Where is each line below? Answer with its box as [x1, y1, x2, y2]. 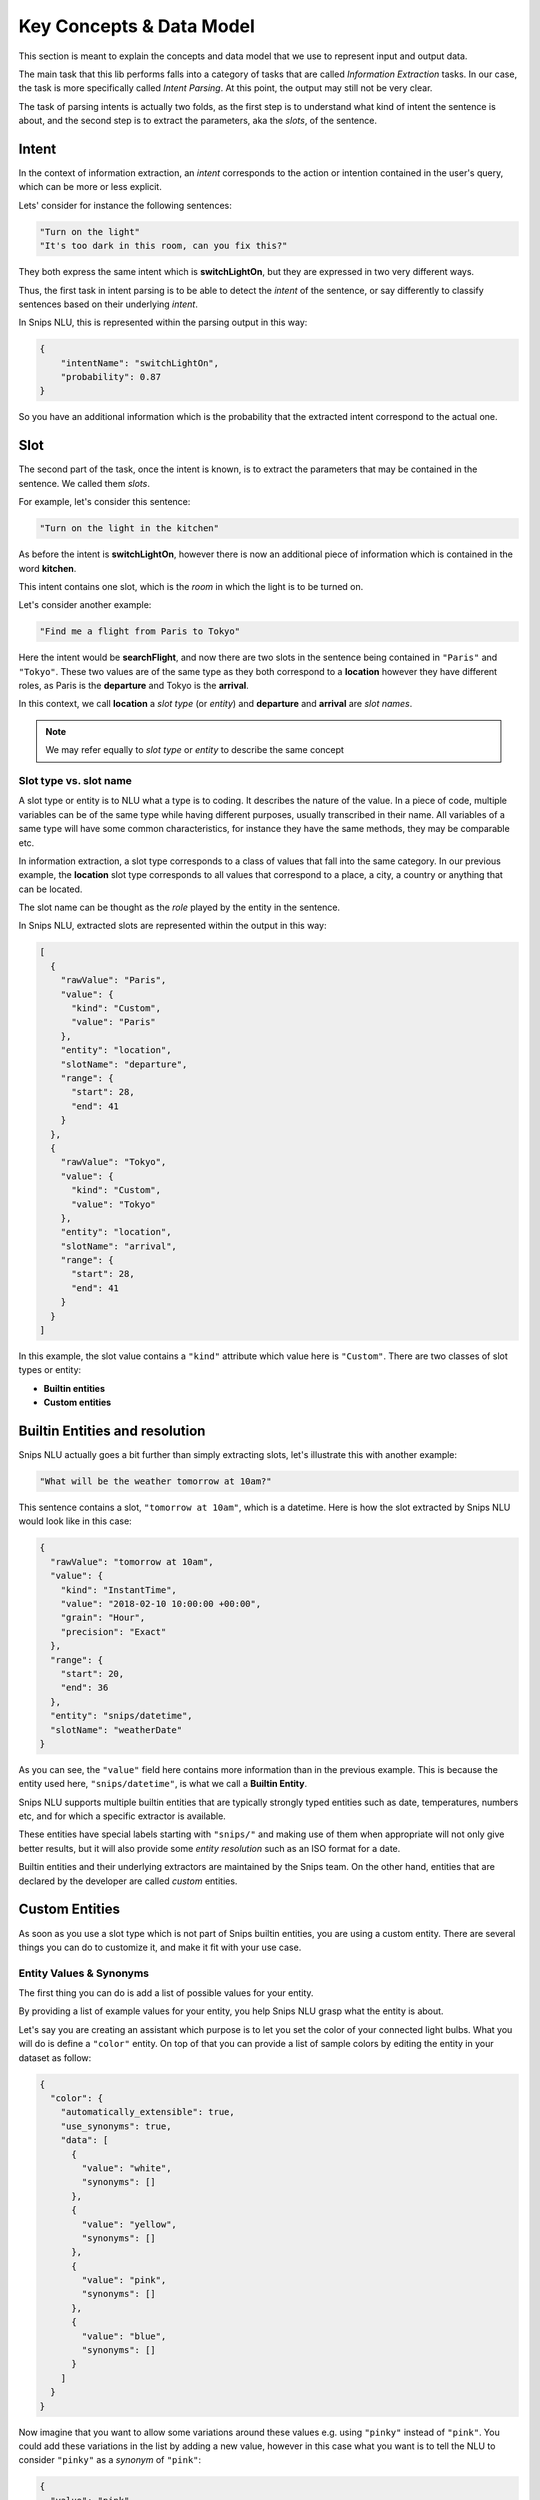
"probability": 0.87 [60, 371, 162, 383]
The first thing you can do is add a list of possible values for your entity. [18, 1987, 314, 1999]
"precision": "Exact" [60, 1626, 167, 1637]
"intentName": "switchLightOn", [60, 357, 220, 369]
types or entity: [18, 1364, 82, 1376]
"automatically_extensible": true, [60, 2106, 235, 2118]
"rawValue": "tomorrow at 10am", [50, 1556, 214, 1567]
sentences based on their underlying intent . [18, 298, 199, 310]
